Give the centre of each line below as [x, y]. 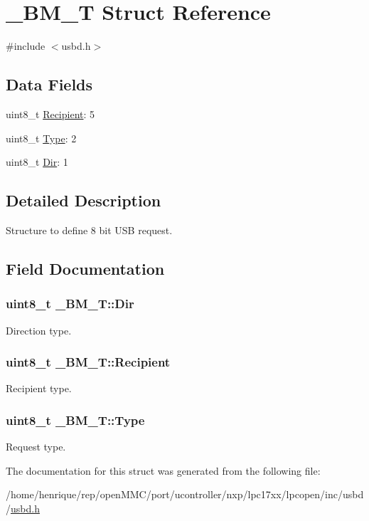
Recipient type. [39, 388]
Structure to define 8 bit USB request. [89, 230]
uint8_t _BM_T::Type [75, 420]
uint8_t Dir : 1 [37, 162]
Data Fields [49, 84]
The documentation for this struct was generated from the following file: [163, 470]
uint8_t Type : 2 [41, 138]
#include [26, 46]
